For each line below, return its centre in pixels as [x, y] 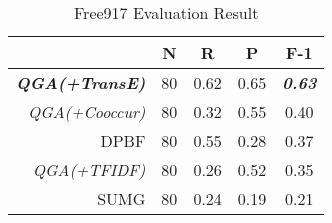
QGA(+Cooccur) [87, 111]
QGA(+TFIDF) [89, 169]
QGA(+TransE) [81, 82]
